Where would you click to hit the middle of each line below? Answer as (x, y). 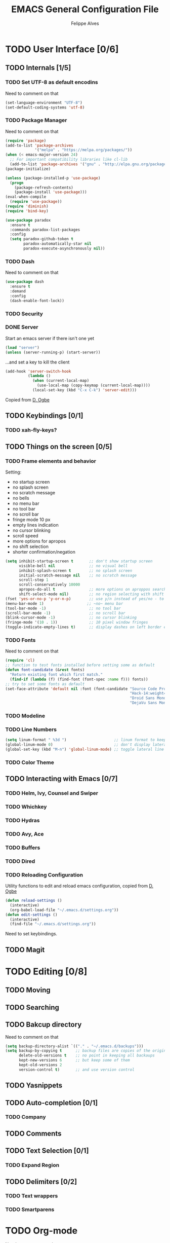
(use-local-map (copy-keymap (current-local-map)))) (94, 386)
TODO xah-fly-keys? (31, 430)
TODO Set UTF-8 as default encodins (52, 82)
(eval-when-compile (26, 197)
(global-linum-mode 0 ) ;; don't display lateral (87, 745)
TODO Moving (28, 990)
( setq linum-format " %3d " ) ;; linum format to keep (86, 740)
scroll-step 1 (34, 580)
